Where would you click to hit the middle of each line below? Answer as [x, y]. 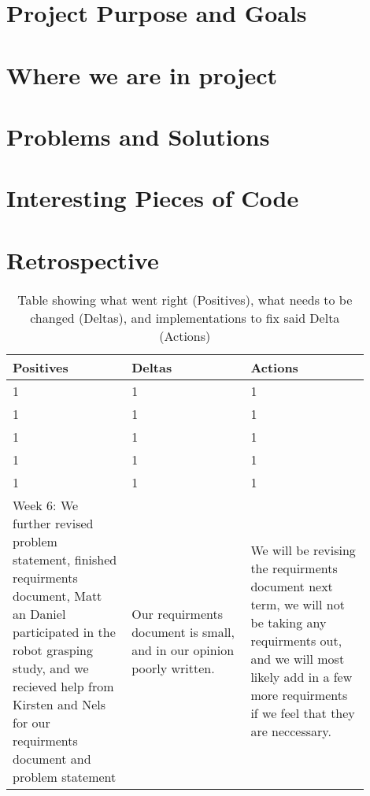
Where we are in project [142, 74]
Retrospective [83, 259]
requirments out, [296, 641]
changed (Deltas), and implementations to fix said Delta [185, 317]
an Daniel [39, 613]
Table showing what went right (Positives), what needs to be [185, 299]
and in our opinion [183, 650]
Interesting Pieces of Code [153, 198]
